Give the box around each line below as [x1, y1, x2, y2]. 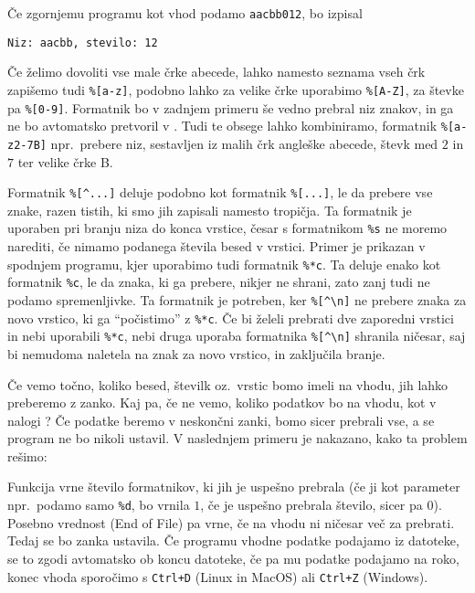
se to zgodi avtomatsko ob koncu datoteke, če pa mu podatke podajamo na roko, [7, 548, 459, 567]
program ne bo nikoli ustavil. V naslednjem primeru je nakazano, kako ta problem [7, 429, 468, 448]
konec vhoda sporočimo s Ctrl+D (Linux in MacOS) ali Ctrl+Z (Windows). [7, 567, 428, 586]
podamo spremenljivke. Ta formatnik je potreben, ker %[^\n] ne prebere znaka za [7, 290, 467, 309]
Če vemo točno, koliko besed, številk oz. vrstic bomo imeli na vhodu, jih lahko [7, 375, 449, 394]
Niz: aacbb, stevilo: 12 [7, 36, 158, 49]
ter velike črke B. [17, 152, 113, 171]
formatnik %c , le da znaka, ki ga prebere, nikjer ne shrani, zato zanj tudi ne [7, 272, 430, 291]
